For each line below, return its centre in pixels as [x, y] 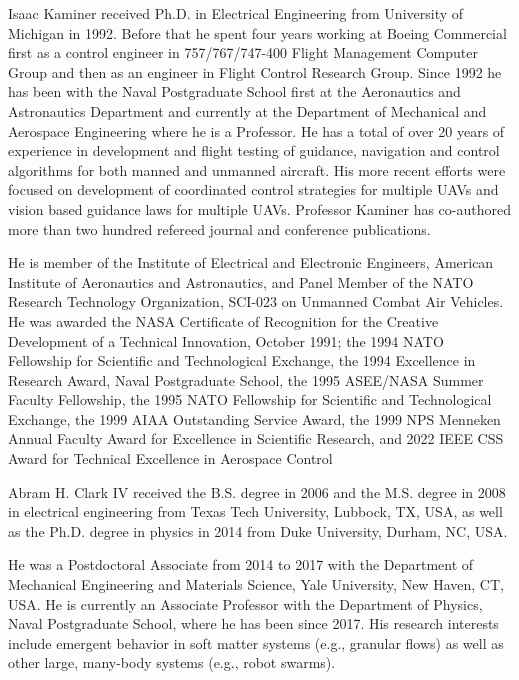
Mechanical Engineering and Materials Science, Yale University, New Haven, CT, [256, 584]
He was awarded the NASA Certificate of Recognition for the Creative [223, 320]
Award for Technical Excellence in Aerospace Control [170, 458]
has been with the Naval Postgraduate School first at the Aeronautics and [234, 91]
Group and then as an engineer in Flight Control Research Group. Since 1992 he [255, 71]
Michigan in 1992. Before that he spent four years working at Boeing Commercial [257, 32]
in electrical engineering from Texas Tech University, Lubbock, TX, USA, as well [255, 511]
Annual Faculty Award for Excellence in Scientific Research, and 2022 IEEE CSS [256, 438]
